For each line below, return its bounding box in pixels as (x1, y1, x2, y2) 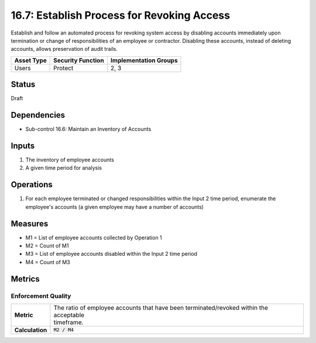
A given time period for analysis (25, 164, 102, 171)
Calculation (14, 325, 47, 334)
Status (11, 80, 36, 90)
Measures (11, 218, 49, 228)
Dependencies (11, 110, 66, 120)
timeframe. (53, 318, 84, 326)
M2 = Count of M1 (25, 242, 69, 249)
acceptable (53, 311, 85, 319)
